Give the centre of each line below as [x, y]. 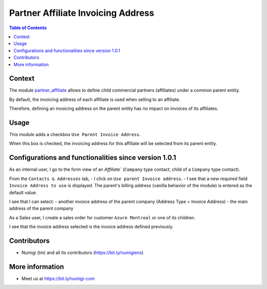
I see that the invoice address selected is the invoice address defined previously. [91, 227]
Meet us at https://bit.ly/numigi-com [58, 278]
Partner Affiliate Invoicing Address [82, 13]
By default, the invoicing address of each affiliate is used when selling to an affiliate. [95, 99]
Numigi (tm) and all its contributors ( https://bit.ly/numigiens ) [83, 253]
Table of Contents [28, 28]
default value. [23, 193]
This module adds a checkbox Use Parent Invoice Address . [75, 135]
